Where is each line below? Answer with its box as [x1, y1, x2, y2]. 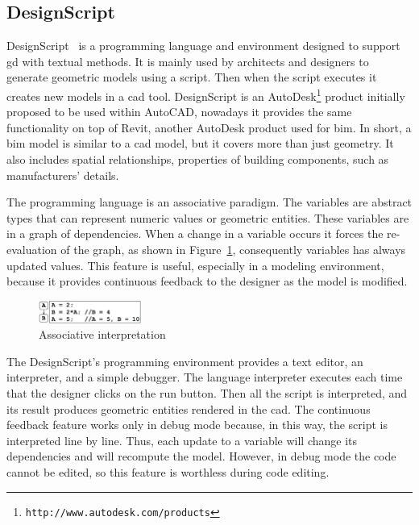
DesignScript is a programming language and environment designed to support [6, 37, 400, 54]
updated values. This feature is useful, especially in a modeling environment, [6, 256, 384, 273]
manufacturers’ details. [6, 166, 119, 183]
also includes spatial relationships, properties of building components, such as [6, 151, 389, 168]
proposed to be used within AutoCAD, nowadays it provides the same [6, 103, 352, 120]
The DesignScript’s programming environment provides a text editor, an [6, 352, 363, 369]
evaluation [6, 240, 57, 257]
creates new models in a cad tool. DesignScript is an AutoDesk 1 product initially [6, 85, 405, 104]
